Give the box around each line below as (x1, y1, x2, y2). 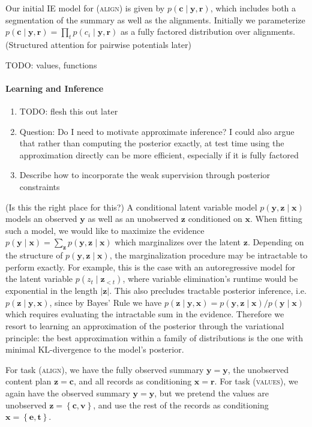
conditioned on (188, 212, 242, 225)
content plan (5, 375, 52, 387)
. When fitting (250, 212, 302, 225)
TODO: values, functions (5, 58, 97, 71)
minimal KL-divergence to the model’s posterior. (5, 343, 184, 356)
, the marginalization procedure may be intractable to (109, 249, 308, 261)
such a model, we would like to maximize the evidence (5, 224, 205, 236)
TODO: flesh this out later (19, 104, 118, 117)
